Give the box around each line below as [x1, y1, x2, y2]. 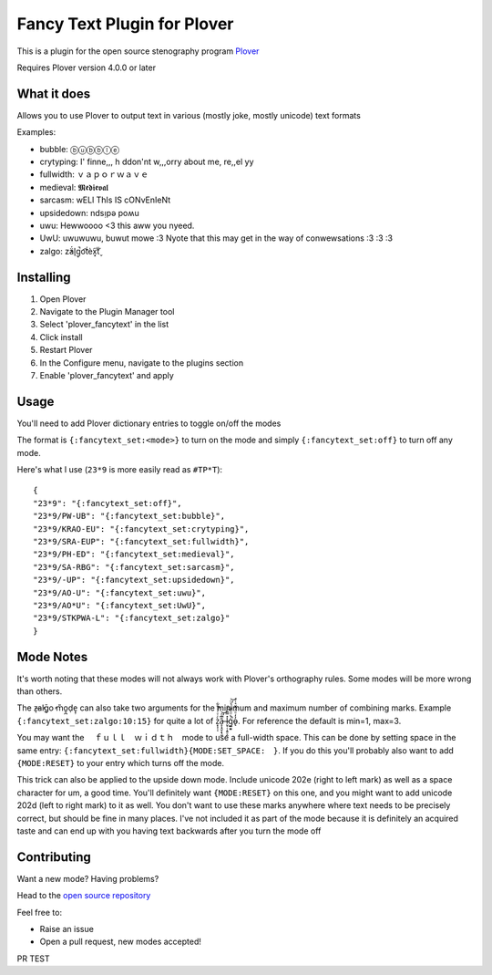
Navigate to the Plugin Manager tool [39, 306, 175, 317]
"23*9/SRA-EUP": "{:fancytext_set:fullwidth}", [33, 536, 250, 547]
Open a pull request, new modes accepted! [39, 936, 202, 948]
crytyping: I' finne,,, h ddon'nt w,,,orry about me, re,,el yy [39, 156, 254, 168]
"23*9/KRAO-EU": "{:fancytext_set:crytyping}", [33, 524, 250, 534]
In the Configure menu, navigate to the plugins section [39, 357, 244, 368]
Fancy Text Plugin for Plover [16, 14, 234, 34]
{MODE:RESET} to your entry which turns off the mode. [16, 758, 225, 769]
